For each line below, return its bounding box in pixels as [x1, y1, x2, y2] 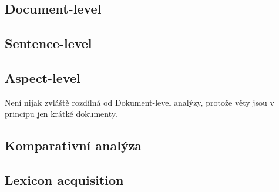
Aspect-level [5, 68, 80, 86]
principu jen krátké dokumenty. [5, 107, 117, 120]
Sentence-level [5, 34, 92, 52]
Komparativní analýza [5, 136, 142, 154]
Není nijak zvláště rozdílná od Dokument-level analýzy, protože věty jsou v [5, 96, 274, 108]
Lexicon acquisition [5, 171, 124, 189]
